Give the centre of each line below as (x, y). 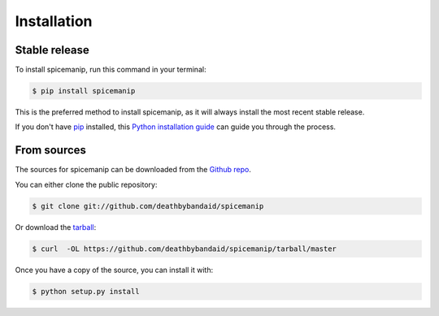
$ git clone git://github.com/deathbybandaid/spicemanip (148, 206)
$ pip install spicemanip (84, 91)
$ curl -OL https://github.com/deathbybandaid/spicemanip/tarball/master (185, 249)
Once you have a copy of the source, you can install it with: (114, 270)
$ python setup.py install (86, 291)
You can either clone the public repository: (86, 184)
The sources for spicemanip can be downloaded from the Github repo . (133, 170)
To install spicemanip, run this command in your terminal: (111, 70)
